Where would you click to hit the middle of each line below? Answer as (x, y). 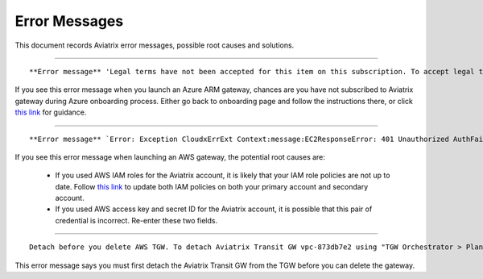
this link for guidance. (51, 112)
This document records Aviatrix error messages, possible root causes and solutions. (155, 45)
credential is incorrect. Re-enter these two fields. (136, 220)
